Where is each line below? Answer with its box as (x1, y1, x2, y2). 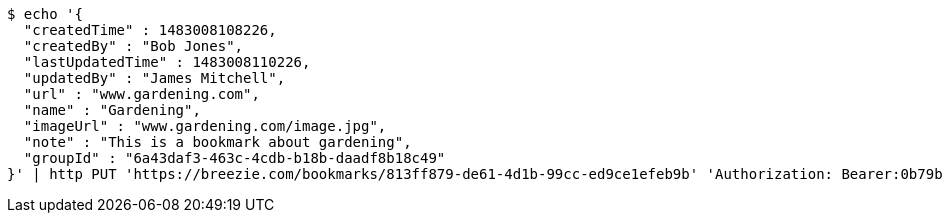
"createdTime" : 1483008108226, (23, 22, 277, 38)
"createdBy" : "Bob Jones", (23, 38, 244, 54)
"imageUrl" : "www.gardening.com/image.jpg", (23, 118, 387, 134)
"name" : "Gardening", (23, 102, 201, 118)
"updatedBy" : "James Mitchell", (23, 70, 286, 86)
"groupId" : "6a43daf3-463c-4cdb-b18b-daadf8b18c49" (23, 150, 446, 166)
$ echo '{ (7, 6, 83, 22)
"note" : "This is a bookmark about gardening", (23, 134, 412, 150)
